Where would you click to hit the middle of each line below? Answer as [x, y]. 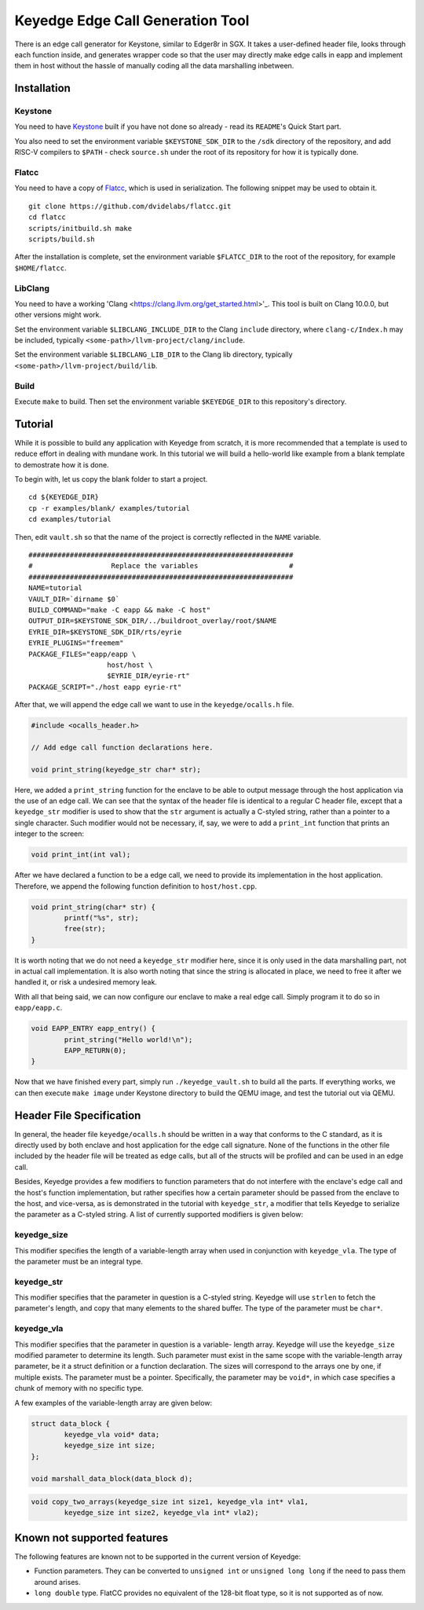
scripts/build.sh [62, 239]
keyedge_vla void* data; [112, 1434]
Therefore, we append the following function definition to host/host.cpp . [136, 886]
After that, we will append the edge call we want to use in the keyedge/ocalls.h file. [154, 705]
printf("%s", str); [101, 918]
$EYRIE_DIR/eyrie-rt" [148, 676]
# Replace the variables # [161, 566]
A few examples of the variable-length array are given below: [113, 1403]
